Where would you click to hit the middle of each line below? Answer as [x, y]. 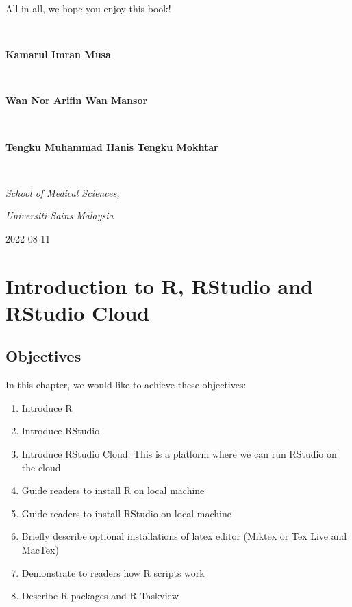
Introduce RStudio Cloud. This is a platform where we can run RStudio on [179, 454]
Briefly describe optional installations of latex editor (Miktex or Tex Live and [184, 536]
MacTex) [40, 550]
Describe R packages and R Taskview [100, 596]
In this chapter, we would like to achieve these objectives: [126, 385]
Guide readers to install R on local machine [113, 490]
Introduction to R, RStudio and [159, 285]
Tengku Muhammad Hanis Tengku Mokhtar [112, 146]
